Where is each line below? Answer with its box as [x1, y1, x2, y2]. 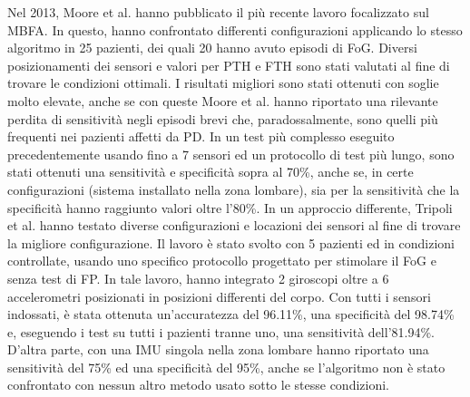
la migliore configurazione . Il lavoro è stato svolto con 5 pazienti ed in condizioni [7, 233, 455, 252]
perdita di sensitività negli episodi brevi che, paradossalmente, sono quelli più [7, 109, 438, 128]
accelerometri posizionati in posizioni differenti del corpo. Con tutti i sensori [7, 286, 431, 305]
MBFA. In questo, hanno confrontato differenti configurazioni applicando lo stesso [7, 20, 463, 39]
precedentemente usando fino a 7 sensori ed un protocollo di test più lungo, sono [7, 144, 455, 163]
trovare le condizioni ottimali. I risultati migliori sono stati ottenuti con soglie [7, 73, 439, 92]
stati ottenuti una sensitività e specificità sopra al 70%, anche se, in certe [7, 162, 414, 181]
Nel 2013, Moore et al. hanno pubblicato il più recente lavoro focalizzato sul [7, 3, 429, 21]
